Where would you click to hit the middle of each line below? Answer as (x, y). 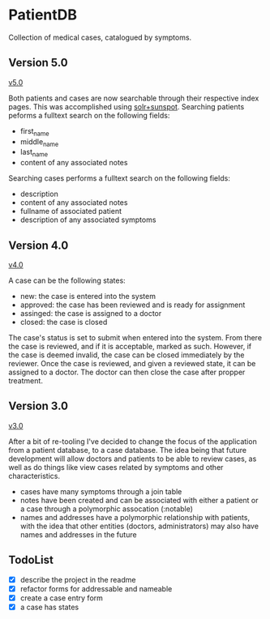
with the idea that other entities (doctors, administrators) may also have (139, 526)
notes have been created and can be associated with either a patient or (139, 500)
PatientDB (43, 15)
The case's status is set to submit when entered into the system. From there (135, 337)
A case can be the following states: (67, 280)
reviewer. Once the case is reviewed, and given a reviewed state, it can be (132, 363)
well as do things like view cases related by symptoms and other (116, 467)
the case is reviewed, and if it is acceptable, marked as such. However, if (130, 346)
